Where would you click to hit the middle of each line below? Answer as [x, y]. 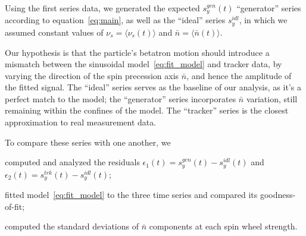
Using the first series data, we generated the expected [102, 8]
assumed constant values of [54, 32]
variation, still [272, 98]
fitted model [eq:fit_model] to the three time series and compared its [131, 195]
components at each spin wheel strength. [223, 226]
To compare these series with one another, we [88, 142]
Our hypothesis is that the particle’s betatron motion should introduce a [137, 52]
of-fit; [15, 206]
